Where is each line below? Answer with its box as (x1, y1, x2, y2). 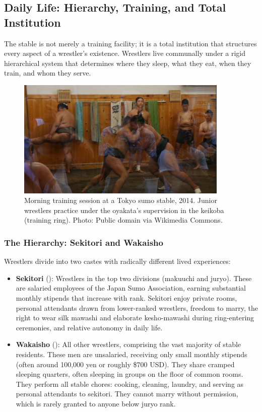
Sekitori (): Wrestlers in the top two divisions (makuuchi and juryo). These (16, 272, 252, 283)
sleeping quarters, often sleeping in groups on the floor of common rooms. (16, 369, 243, 379)
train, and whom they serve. (4, 67, 91, 78)
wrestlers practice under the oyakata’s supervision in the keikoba (24, 204, 224, 215)
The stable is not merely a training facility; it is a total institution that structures (4, 38, 257, 48)
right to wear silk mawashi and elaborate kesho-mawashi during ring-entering (16, 312, 254, 323)
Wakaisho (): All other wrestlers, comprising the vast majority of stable (16, 339, 241, 350)
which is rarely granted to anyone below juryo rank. (16, 398, 176, 408)
